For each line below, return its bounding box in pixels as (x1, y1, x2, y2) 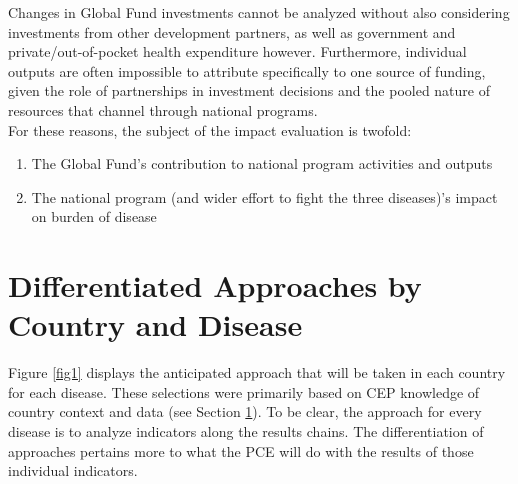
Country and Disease (8, 304, 303, 345)
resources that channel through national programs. (8, 99, 318, 120)
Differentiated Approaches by (8, 265, 422, 306)
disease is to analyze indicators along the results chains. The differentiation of (8, 421, 484, 442)
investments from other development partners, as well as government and (8, 21, 456, 42)
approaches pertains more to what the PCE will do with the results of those (8, 440, 474, 461)
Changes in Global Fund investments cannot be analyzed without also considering (8, 2, 510, 22)
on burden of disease (31, 206, 157, 227)
